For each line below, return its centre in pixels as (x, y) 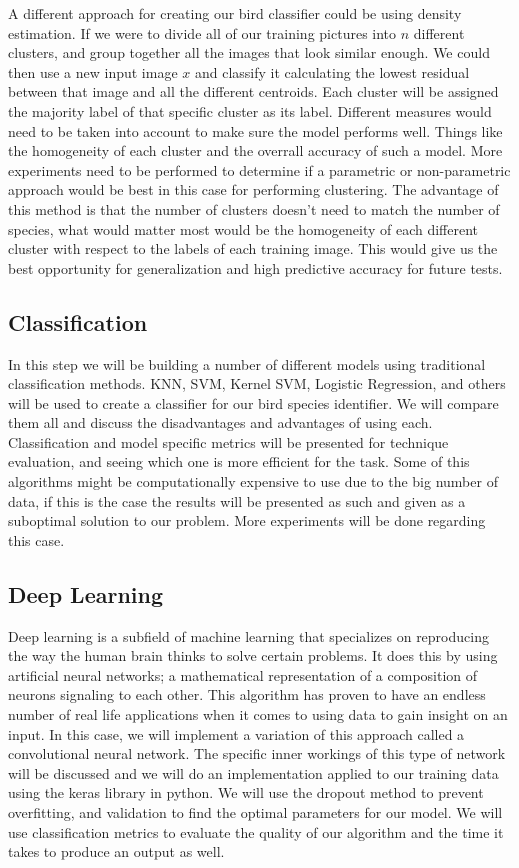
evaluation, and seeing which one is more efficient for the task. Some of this (239, 461)
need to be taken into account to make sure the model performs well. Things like (255, 130)
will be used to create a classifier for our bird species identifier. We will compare (253, 402)
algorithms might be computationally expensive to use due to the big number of (253, 481)
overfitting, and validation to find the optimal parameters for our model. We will (255, 812)
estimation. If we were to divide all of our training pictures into (202, 32)
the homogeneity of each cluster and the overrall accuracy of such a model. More (255, 150)
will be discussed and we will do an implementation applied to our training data (253, 772)
